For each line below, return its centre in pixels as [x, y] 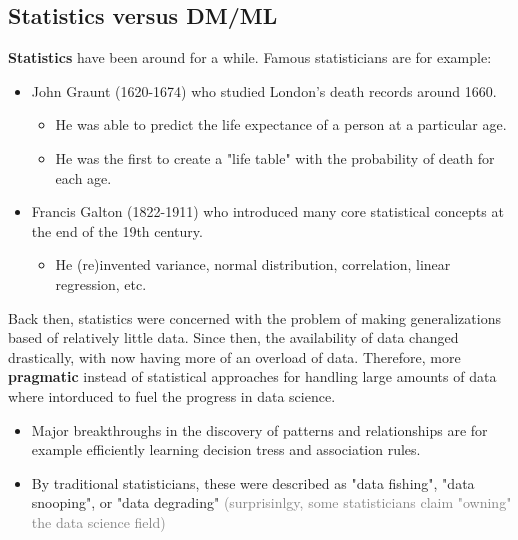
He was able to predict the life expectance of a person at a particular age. [281, 124]
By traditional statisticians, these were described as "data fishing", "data [253, 482]
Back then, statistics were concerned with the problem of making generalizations [254, 317]
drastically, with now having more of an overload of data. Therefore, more [234, 356]
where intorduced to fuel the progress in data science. [172, 395]
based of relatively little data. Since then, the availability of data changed [233, 337]
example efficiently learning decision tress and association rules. [226, 449]
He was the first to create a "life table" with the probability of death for [275, 157]
